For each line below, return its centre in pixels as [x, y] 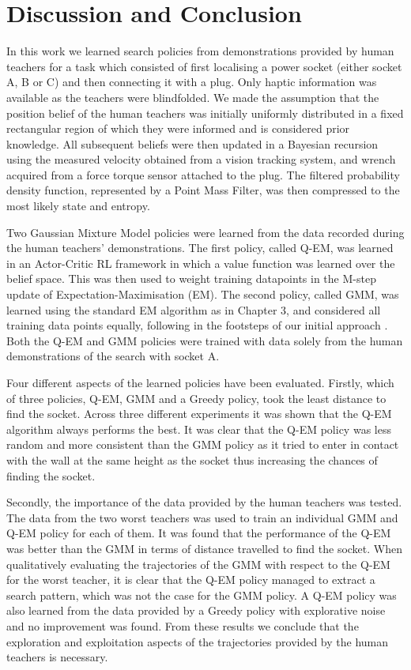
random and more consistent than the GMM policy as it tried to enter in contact [203, 444]
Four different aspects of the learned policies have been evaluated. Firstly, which [200, 382]
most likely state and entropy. [78, 206]
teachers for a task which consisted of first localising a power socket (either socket [204, 66]
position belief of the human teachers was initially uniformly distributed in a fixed [205, 113]
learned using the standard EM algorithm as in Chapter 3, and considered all [194, 309]
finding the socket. [51, 475]
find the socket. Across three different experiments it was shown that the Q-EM [199, 414]
